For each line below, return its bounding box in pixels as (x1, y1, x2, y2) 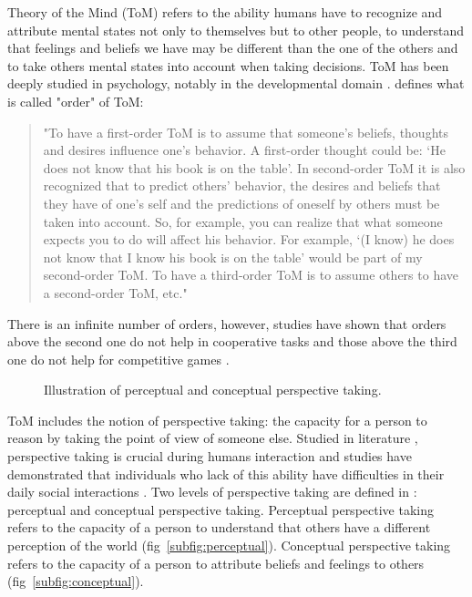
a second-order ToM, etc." (43, 283, 188, 302)
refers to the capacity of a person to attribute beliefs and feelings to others (7, 553, 425, 572)
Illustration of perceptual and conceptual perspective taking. (44, 380, 382, 399)
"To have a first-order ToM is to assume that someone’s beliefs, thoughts (43, 122, 449, 141)
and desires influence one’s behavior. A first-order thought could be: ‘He (43, 140, 446, 160)
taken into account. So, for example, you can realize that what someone (43, 211, 443, 231)
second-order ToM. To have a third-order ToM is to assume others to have (43, 265, 458, 284)
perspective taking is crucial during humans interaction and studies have (7, 447, 412, 466)
